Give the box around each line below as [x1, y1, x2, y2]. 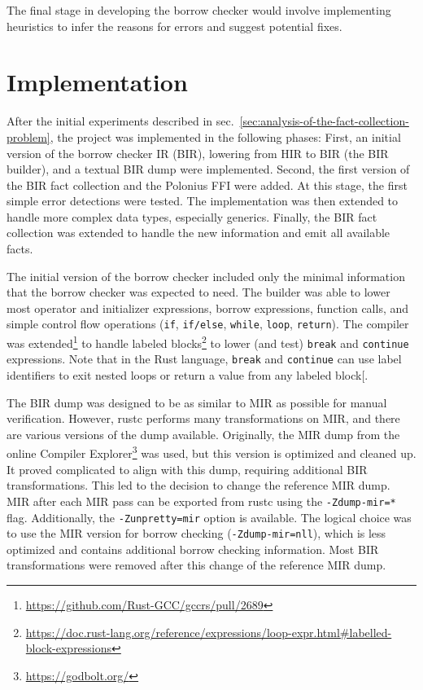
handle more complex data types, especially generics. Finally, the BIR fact [7, 208, 377, 225]
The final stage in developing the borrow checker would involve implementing [7, 2, 391, 18]
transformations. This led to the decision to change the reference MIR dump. [7, 477, 390, 494]
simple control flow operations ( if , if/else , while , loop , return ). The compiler [7, 315, 409, 332]
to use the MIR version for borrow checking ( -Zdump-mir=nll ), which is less [7, 525, 386, 542]
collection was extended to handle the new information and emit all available [7, 224, 390, 241]
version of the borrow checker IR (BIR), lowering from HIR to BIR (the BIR [7, 144, 389, 161]
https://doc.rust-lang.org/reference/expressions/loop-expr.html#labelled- [25, 623, 392, 640]
